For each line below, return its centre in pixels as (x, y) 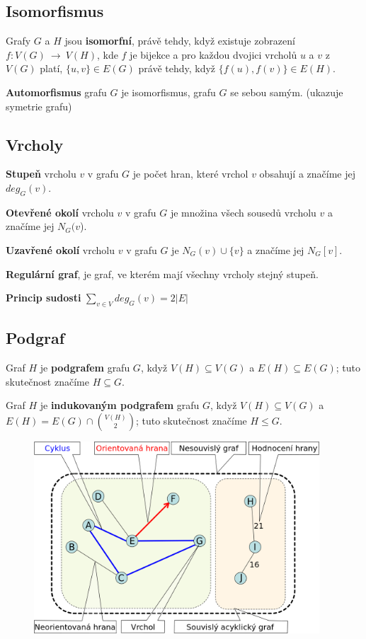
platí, (51, 68)
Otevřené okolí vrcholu (60, 212)
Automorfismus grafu (56, 92)
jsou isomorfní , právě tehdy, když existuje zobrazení (180, 41)
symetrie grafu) (39, 106)
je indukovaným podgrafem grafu (120, 405)
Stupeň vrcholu (41, 174)
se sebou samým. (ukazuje (287, 92)
